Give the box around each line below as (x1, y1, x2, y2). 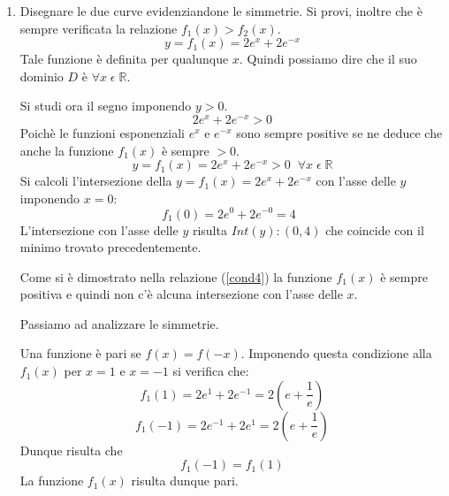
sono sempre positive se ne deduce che (236, 124, 443, 142)
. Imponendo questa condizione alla (240, 344, 432, 362)
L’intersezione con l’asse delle (19, 220, 179, 239)
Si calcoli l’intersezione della (19, 172, 172, 190)
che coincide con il (325, 220, 424, 239)
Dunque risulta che (19, 440, 123, 459)
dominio (19, 66, 64, 85)
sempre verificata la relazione (19, 19, 178, 37)
